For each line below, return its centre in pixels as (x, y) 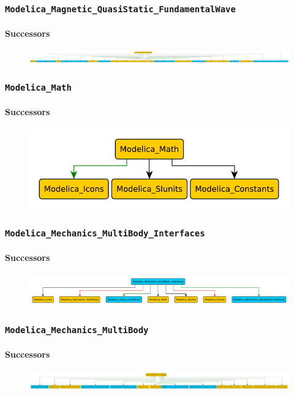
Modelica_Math (38, 88)
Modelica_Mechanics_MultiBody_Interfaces (105, 234)
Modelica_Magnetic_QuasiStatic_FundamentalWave (120, 9)
